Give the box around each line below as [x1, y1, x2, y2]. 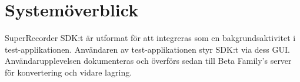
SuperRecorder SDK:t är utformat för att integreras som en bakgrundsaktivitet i [5, 32, 296, 44]
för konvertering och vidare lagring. [5, 66, 132, 78]
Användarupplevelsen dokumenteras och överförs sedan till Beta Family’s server [5, 54, 292, 67]
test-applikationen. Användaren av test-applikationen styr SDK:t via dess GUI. [5, 43, 290, 55]
